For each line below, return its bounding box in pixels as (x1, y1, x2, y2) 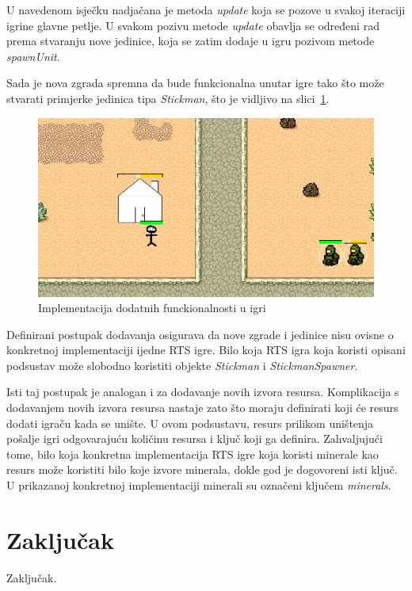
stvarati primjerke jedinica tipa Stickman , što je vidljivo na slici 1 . (6, 90, 330, 106)
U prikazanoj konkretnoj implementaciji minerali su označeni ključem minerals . (6, 477, 391, 494)
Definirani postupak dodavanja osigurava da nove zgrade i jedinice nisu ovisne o (6, 326, 394, 342)
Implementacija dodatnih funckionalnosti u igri (38, 299, 266, 316)
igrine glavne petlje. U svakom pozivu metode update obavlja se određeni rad (6, 17, 380, 33)
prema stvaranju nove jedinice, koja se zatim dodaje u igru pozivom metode (6, 32, 375, 49)
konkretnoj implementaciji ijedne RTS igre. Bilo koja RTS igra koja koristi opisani (6, 341, 406, 358)
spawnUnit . (6, 48, 60, 64)
